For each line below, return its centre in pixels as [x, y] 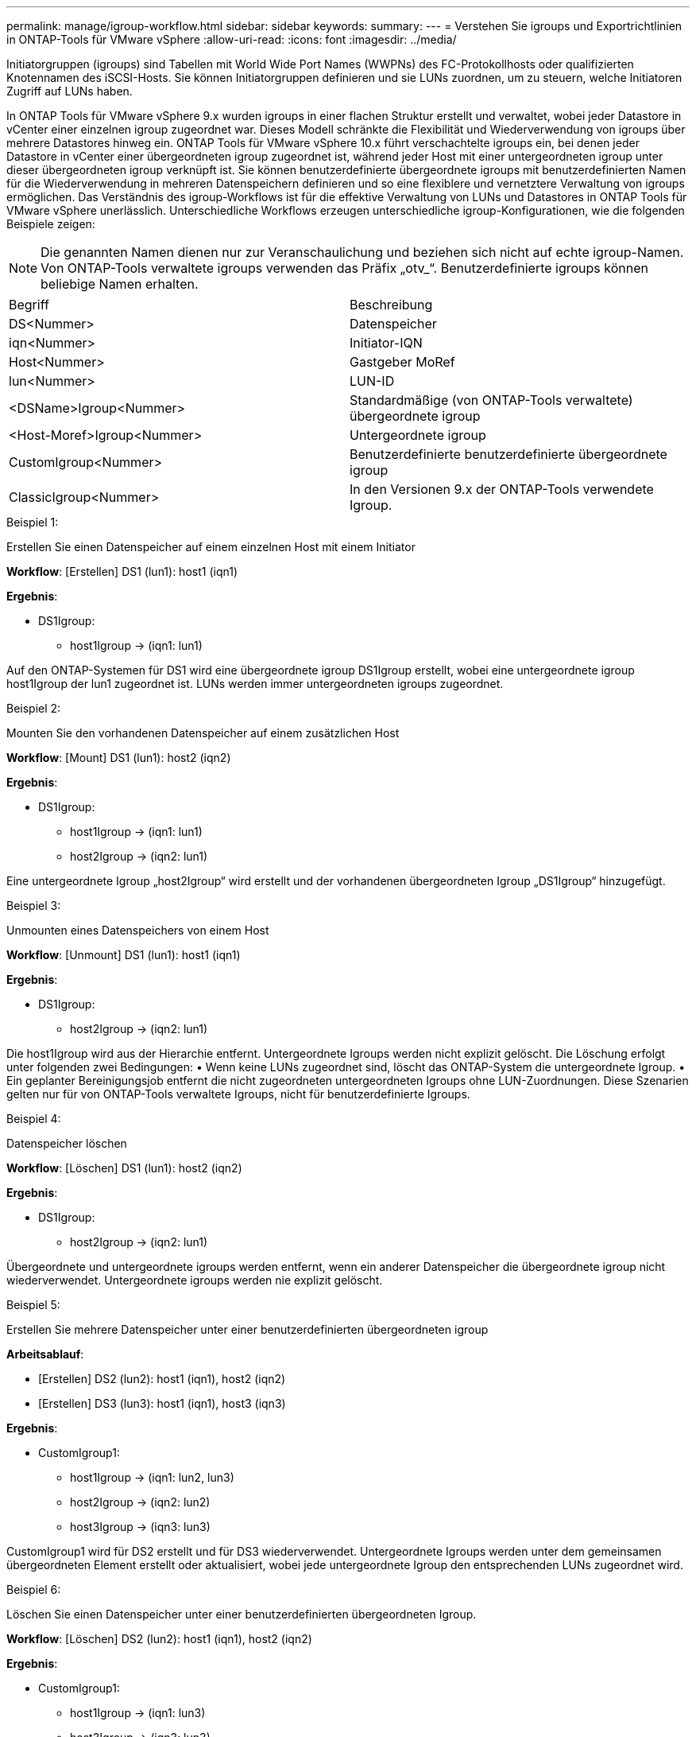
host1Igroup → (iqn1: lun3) [138, 1713]
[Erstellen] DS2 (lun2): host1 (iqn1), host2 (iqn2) [162, 1379]
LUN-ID [372, 381]
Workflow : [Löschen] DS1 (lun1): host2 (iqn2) [124, 1168]
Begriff [29, 305]
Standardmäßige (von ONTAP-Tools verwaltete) [491, 400]
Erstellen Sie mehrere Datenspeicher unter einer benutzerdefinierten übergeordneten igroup [247, 1329]
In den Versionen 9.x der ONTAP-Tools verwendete [502, 489]
